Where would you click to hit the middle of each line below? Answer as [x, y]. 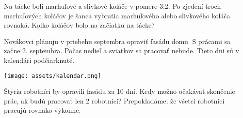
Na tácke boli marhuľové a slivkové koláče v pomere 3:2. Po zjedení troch [113, 6]
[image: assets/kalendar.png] [53, 76]
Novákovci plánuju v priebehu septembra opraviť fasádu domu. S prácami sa [117, 41]
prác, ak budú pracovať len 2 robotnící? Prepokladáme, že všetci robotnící [114, 100]
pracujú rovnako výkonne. [42, 110]
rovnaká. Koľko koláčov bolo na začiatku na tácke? [79, 25]
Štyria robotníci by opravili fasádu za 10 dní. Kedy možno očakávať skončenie [120, 91]
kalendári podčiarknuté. [39, 60]
